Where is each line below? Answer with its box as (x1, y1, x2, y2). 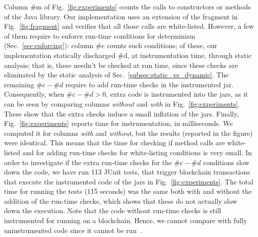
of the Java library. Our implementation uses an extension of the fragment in (4, 11, 238, 21)
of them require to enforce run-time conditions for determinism (4, 30, 195, 41)
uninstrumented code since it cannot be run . (4, 225, 142, 235)
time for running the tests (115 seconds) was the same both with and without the (4, 186, 252, 196)
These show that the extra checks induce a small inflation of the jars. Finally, (4, 108, 239, 118)
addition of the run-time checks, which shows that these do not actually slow (4, 195, 238, 206)
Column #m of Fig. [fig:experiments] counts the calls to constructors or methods (4, 1, 251, 11)
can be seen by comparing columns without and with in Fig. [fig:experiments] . (4, 98, 240, 109)
